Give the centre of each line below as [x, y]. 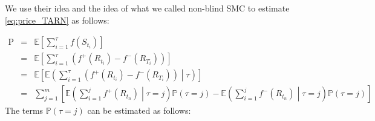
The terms [24, 110]
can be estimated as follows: [139, 110]
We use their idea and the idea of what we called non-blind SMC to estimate [147, 8]
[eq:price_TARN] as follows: [57, 20]
